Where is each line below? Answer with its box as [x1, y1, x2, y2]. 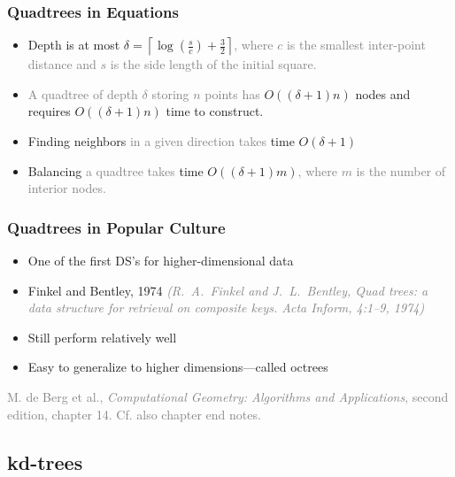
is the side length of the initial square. [110, 55, 317, 73]
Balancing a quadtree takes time [27, 161, 204, 180]
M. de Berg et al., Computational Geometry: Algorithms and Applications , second [7, 387, 449, 405]
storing [151, 84, 189, 103]
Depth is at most [27, 35, 120, 54]
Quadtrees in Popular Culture [7, 216, 226, 238]
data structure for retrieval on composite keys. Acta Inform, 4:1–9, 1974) [27, 298, 425, 317]
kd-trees [7, 448, 83, 475]
